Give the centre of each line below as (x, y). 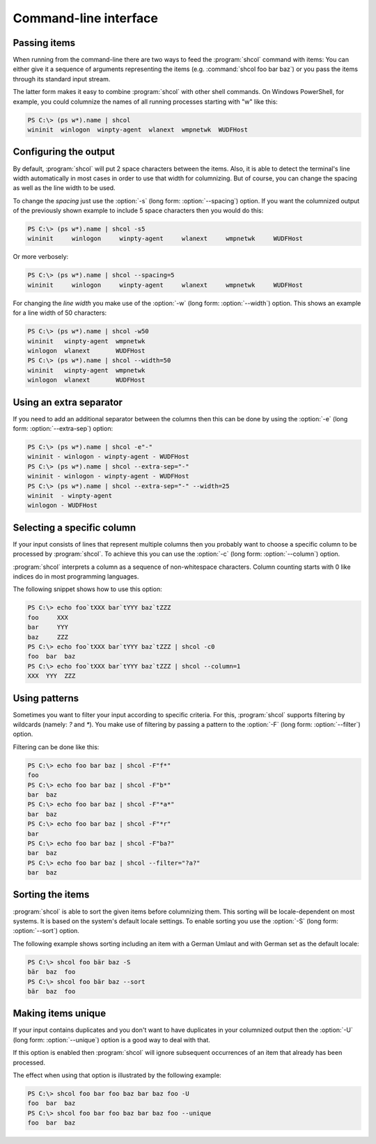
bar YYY (48, 627)
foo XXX (48, 617)
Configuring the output (64, 152)
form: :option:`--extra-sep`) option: (63, 429)
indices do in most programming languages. (76, 577)
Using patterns (46, 698)
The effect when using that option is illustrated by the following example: (117, 1075)
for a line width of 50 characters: (60, 313)
